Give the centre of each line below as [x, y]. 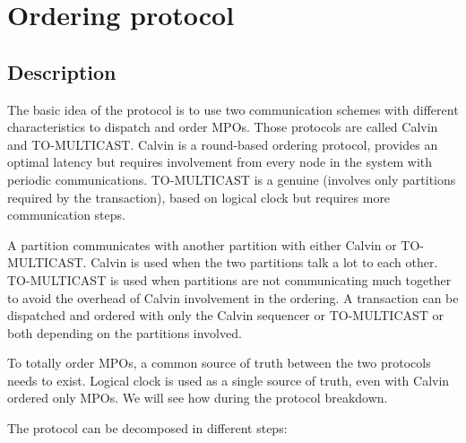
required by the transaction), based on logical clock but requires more [199, 197]
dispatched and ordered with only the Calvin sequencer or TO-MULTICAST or [226, 315]
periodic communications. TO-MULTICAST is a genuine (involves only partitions [232, 179]
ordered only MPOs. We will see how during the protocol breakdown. [198, 398]
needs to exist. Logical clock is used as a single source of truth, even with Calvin [229, 380]
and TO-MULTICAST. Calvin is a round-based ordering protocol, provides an [223, 144]
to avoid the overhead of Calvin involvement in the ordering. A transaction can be [233, 297]
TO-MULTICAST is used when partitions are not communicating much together [229, 279]
